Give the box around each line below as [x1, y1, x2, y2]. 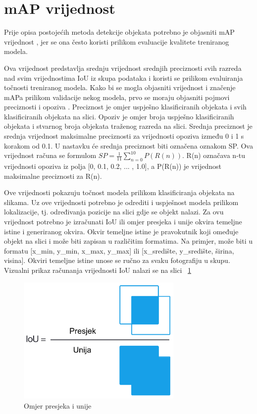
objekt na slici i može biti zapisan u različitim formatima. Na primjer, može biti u [4, 236, 253, 246]
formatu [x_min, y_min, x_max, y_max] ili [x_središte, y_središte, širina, [4, 245, 234, 256]
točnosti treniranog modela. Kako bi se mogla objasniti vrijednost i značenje [4, 82, 236, 93]
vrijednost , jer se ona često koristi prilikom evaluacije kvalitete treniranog [4, 36, 229, 47]
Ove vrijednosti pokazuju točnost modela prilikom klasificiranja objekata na [4, 187, 235, 198]
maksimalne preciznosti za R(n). [4, 170, 102, 181]
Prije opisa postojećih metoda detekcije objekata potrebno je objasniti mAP [4, 27, 235, 37]
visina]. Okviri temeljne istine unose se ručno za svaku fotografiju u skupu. [4, 255, 230, 265]
